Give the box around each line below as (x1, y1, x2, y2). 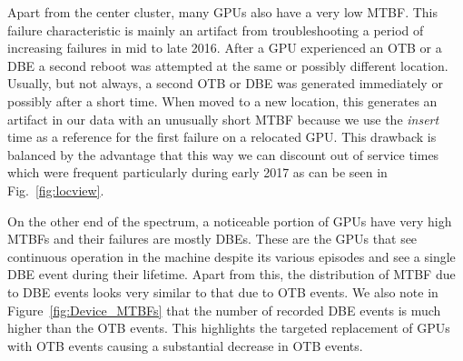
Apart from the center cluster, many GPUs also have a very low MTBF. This (7, 3, 438, 21)
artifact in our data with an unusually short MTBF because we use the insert (7, 109, 439, 128)
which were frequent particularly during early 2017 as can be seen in (7, 163, 388, 182)
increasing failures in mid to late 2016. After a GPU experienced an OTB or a (7, 38, 442, 57)
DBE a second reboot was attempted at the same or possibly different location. (7, 55, 448, 75)
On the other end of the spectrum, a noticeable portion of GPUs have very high (7, 211, 452, 230)
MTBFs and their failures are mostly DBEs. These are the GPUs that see (7, 229, 418, 248)
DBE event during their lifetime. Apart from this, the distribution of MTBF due (7, 265, 456, 284)
